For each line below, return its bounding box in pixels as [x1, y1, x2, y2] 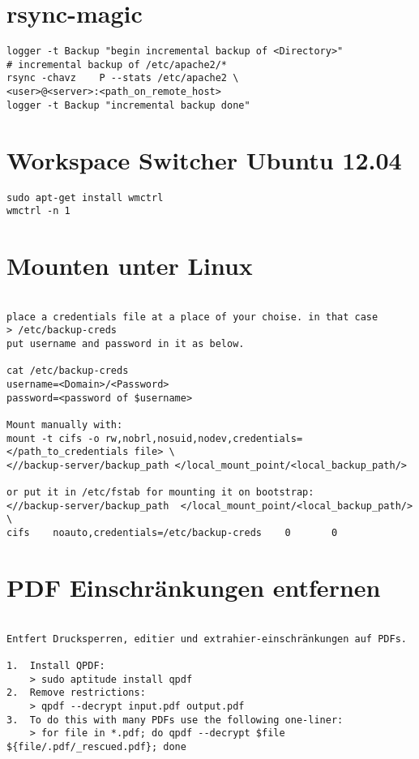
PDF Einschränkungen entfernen [6, 570, 381, 603]
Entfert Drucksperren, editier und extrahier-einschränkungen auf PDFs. [6, 632, 407, 645]
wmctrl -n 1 [6, 205, 71, 217]
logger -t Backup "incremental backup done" [6, 99, 250, 111]
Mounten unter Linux [6, 249, 253, 282]
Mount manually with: [6, 418, 123, 431]
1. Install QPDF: [6, 659, 105, 671]
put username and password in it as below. [6, 337, 245, 349]
